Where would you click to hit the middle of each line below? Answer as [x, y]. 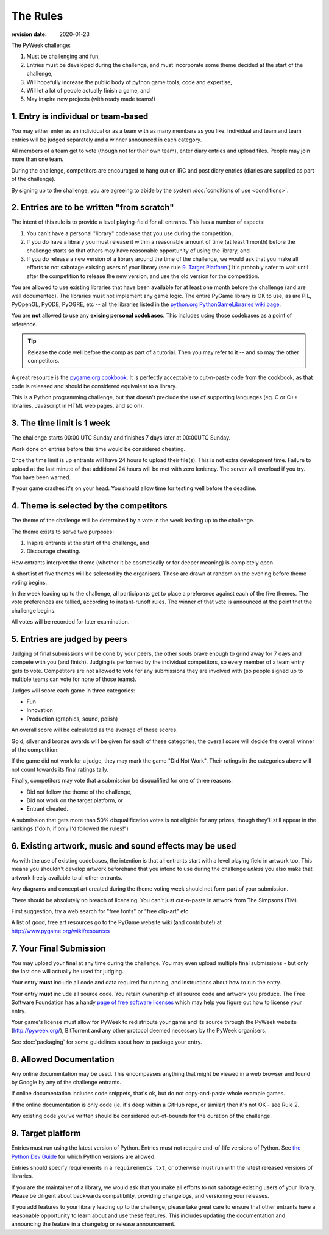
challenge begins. [34, 610]
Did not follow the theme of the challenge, [79, 792]
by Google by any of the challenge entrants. [66, 1083]
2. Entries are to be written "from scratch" [93, 208]
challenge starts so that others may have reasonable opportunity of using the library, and [138, 251]
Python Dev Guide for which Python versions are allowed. [83, 1156]
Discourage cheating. [53, 551]
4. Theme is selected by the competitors [89, 506]
